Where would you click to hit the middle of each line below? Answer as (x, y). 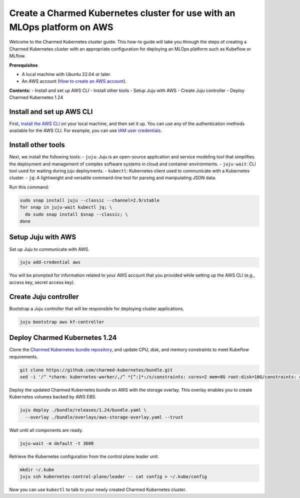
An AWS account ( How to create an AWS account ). (74, 81)
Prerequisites (23, 65)
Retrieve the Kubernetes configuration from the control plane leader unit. (84, 456)
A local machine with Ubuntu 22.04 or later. (66, 74)
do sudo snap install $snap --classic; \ (77, 214)
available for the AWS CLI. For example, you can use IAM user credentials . (85, 130)
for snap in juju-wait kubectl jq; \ (66, 207)
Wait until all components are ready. (46, 430)
